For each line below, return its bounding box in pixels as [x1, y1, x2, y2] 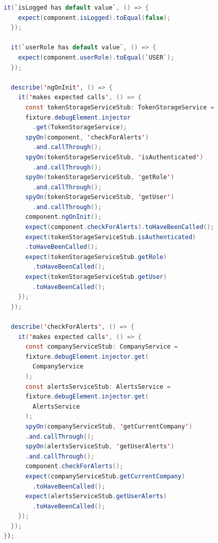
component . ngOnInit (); [25, 213, 102, 221]
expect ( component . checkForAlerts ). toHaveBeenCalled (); [25, 223, 214, 231]
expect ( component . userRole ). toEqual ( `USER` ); [18, 53, 174, 61]
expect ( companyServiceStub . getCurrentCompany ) [25, 472, 185, 480]
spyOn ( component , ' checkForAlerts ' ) [25, 133, 149, 141]
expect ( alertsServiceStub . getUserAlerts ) [25, 493, 167, 500]
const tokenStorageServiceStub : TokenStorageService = [25, 103, 214, 111]
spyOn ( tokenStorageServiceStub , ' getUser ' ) [25, 193, 174, 201]
